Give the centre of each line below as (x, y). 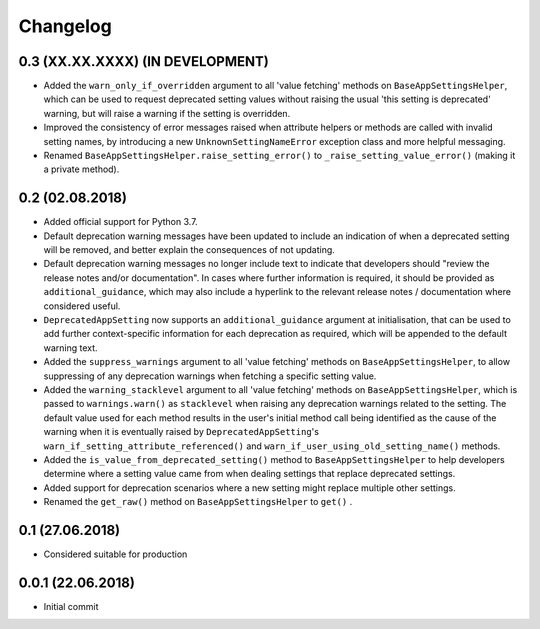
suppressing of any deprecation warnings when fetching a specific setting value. (210, 376)
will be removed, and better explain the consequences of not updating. (189, 250)
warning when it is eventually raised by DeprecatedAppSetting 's (181, 432)
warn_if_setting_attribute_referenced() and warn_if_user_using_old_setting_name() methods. (272, 446)
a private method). (81, 169)
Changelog (65, 26)
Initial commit (71, 606)
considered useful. (82, 306)
